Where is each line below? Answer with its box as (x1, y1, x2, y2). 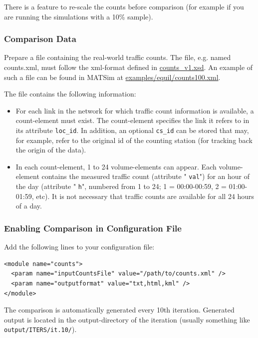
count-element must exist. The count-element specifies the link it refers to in (15, 115, 250, 125)
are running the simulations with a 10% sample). (4, 11, 153, 21)
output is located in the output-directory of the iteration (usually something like (4, 314, 250, 324)
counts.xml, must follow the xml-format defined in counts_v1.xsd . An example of (4, 62, 253, 72)
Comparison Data (4, 32, 76, 45)
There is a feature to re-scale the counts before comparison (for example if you (4, 1, 244, 11)
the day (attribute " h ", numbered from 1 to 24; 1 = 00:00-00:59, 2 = (15, 181, 227, 191)
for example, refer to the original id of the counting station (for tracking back (15, 134, 253, 145)
